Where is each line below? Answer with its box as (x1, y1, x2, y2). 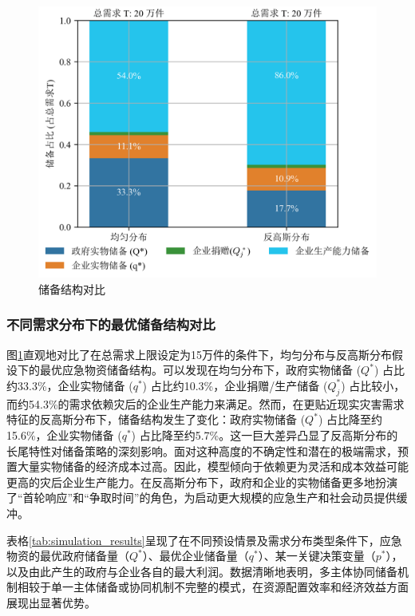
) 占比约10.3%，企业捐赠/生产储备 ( (142, 377, 328, 393)
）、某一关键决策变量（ (258, 547, 376, 564)
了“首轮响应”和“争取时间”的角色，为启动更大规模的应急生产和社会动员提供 (6, 489, 397, 506)
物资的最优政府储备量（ (6, 547, 129, 564)
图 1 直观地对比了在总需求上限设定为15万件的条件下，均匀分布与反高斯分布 (6, 346, 392, 362)
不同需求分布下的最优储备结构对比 (6, 314, 215, 334)
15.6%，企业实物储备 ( (6, 426, 122, 443)
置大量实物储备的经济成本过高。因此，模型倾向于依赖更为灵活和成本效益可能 (6, 458, 409, 475)
